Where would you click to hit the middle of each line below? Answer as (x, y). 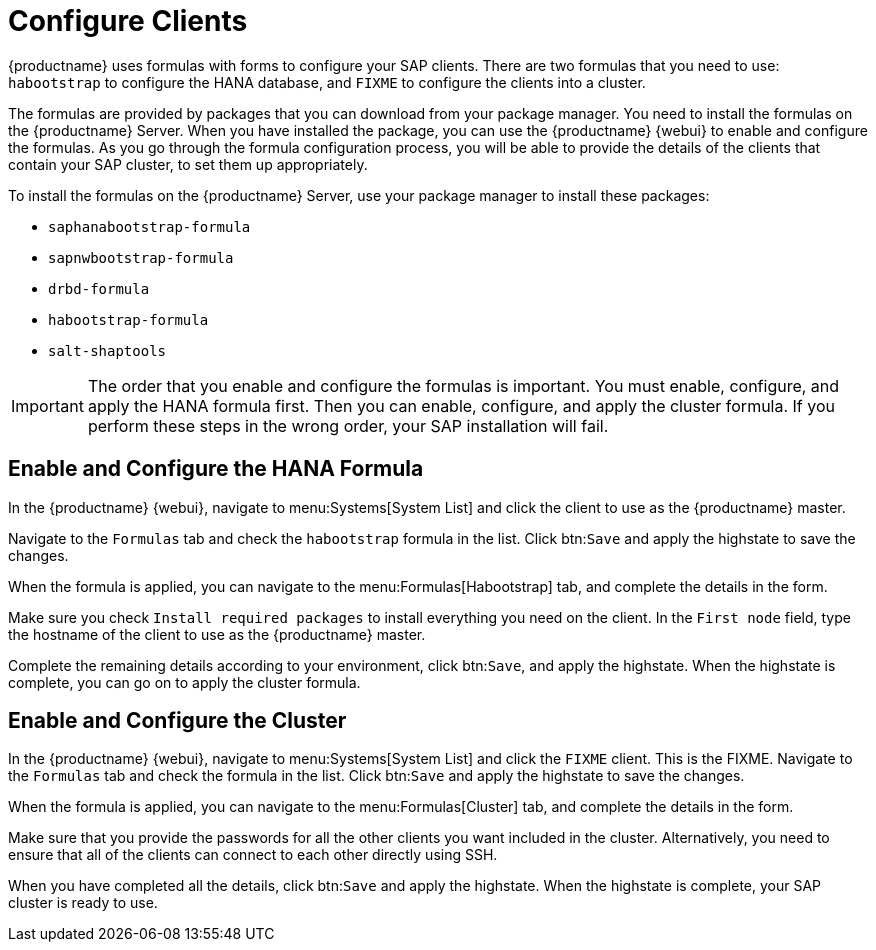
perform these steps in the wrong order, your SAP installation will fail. (348, 425)
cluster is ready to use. (83, 903)
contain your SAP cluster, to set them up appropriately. (188, 164)
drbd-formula (99, 288)
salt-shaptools (107, 350)
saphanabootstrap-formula (149, 226)
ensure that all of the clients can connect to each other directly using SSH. (253, 855)
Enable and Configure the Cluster (177, 721)
